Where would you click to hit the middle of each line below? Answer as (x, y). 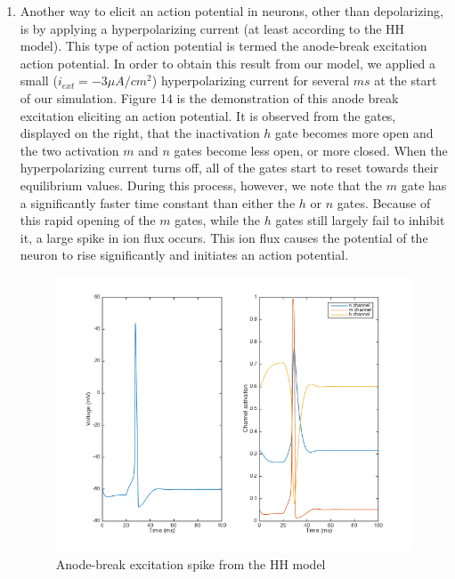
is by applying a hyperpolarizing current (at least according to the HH (212, 28)
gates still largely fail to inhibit (360, 220)
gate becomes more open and (354, 133)
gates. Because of (384, 202)
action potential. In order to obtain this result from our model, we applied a (228, 63)
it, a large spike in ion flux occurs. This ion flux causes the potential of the (224, 237)
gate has (424, 185)
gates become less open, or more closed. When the (311, 150)
